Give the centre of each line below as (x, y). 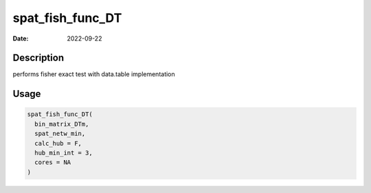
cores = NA (53, 162)
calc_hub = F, (58, 143)
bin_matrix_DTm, (62, 124)
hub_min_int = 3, (64, 153)
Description (38, 58)
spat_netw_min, (60, 134)
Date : (21, 38)
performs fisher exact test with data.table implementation (94, 74)
